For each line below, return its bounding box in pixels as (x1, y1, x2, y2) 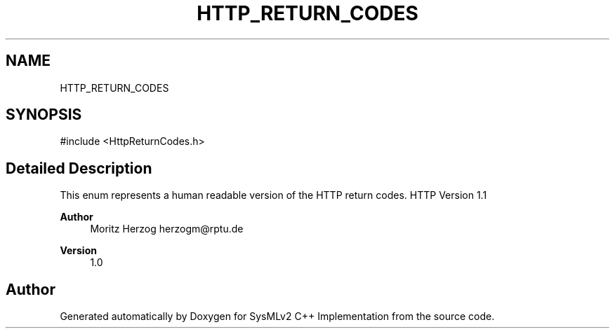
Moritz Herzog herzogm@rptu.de (90, 223, 244, 235)
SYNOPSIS (6, 106, 82, 124)
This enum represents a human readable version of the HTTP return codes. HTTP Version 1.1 (60, 189, 487, 202)
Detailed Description (6, 159, 152, 177)
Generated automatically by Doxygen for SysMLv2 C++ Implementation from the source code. (60, 310, 495, 323)
